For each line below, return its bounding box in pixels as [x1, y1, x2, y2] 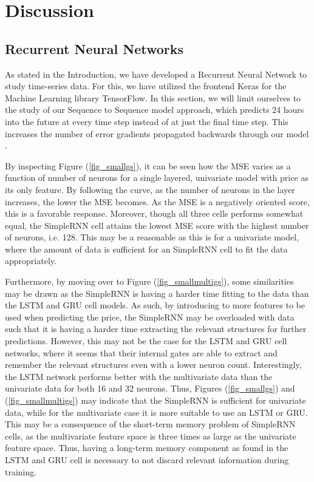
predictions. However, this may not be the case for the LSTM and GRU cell [5, 334, 287, 347]
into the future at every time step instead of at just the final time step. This [5, 115, 288, 127]
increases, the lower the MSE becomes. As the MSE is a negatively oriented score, [5, 195, 310, 208]
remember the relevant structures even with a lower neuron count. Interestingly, [5, 358, 302, 371]
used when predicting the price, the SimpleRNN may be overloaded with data [5, 310, 295, 323]
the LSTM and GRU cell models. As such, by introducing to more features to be [5, 299, 305, 311]
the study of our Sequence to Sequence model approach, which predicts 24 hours [5, 103, 304, 116]
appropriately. [5, 254, 56, 267]
